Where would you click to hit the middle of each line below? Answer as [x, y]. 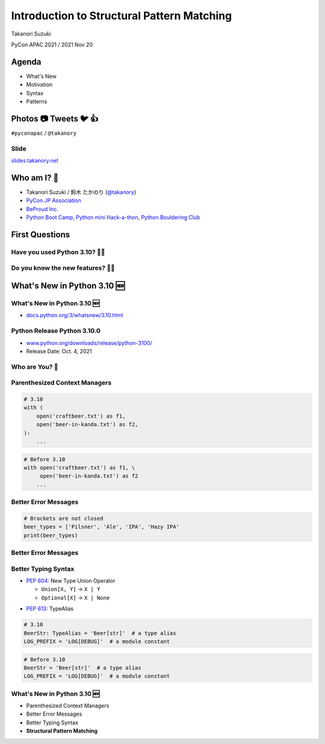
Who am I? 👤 [35, 178]
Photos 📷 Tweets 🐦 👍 [55, 118]
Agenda [26, 62]
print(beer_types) [51, 535]
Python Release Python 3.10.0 [56, 331]
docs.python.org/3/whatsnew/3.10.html [75, 315]
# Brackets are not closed [63, 518]
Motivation [39, 85]
